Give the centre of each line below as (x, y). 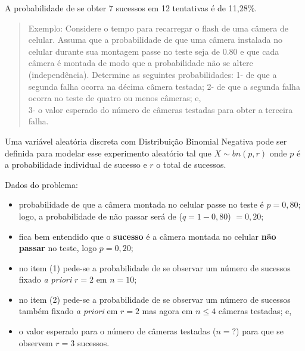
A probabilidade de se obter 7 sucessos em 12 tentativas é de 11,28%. (131, 8)
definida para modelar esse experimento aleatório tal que (108, 153)
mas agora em (167, 311)
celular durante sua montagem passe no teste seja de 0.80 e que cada (154, 51)
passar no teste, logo (58, 248)
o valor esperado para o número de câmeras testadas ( (117, 331)
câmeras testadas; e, (255, 311)
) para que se (260, 331)
